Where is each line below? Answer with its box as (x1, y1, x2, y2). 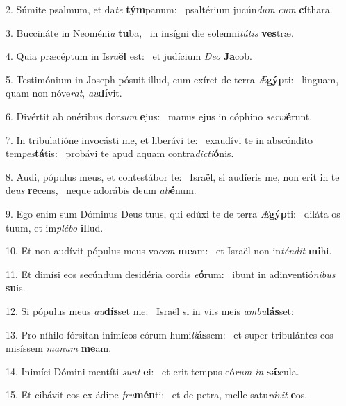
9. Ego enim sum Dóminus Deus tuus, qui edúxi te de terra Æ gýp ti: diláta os (6, 206, 340, 220)
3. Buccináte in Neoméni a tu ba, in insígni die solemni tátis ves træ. (6, 25, 294, 40)
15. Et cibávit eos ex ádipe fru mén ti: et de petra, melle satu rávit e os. (6, 387, 308, 402)
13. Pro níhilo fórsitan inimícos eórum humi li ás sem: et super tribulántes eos (6, 327, 333, 341)
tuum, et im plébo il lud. (6, 220, 104, 234)
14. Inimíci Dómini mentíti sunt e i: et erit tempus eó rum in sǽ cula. (6, 364, 299, 378)
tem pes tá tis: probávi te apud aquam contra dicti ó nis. (6, 146, 234, 161)
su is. (6, 280, 26, 295)
